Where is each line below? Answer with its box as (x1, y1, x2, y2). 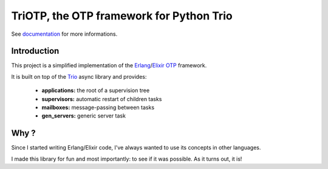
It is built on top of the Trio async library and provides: (11, 73, 147, 80)
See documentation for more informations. (11, 30, 118, 38)
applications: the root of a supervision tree (41, 87, 150, 94)
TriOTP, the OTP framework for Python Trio (11, 9, 233, 22)
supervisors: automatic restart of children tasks (41, 95, 162, 102)
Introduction (11, 46, 60, 56)
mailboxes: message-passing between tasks (41, 104, 155, 111)
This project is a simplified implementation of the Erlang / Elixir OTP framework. (11, 62, 207, 69)
